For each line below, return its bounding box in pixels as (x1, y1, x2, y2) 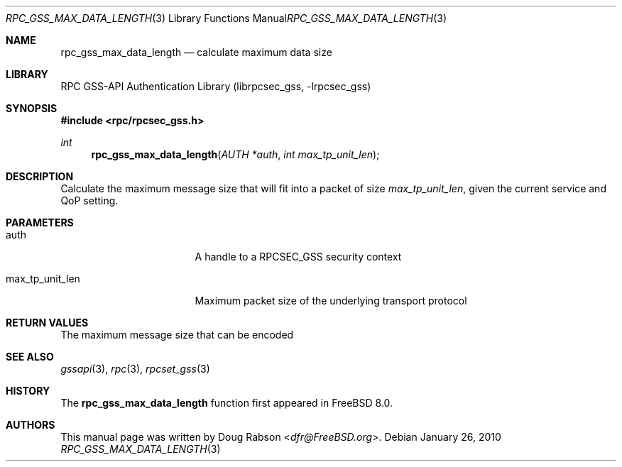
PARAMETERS (6, 216, 74, 229)
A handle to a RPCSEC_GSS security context (195, 251, 402, 263)
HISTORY (6, 385, 50, 397)
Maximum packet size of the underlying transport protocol (195, 295, 467, 307)
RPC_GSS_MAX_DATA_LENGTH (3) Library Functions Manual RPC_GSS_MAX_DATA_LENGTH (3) (6, 12, 447, 24)
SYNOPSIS (6, 102, 58, 114)
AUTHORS (6, 419, 55, 431)
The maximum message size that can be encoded (60, 329, 294, 341)
